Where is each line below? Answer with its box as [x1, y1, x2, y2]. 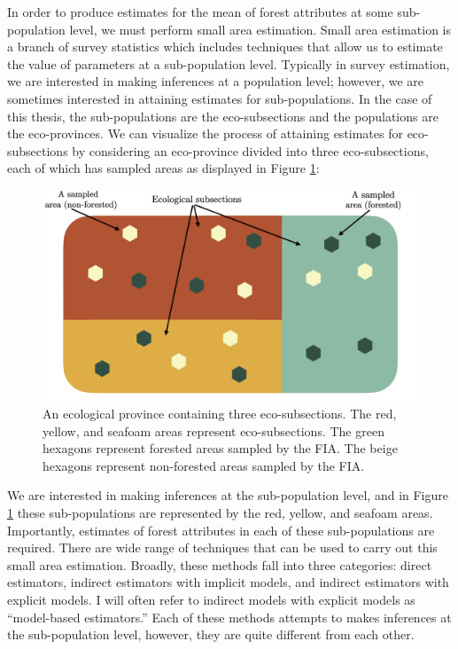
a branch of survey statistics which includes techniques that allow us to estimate [7, 37, 443, 56]
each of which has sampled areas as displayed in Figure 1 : [7, 159, 320, 177]
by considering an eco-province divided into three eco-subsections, [72, 141, 429, 160]
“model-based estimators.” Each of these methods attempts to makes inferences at [7, 607, 452, 626]
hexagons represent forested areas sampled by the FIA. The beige [43, 439, 398, 457]
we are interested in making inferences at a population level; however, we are [7, 72, 424, 90]
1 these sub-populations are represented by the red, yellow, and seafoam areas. [7, 504, 433, 521]
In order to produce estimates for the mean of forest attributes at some [7, 3, 393, 20]
